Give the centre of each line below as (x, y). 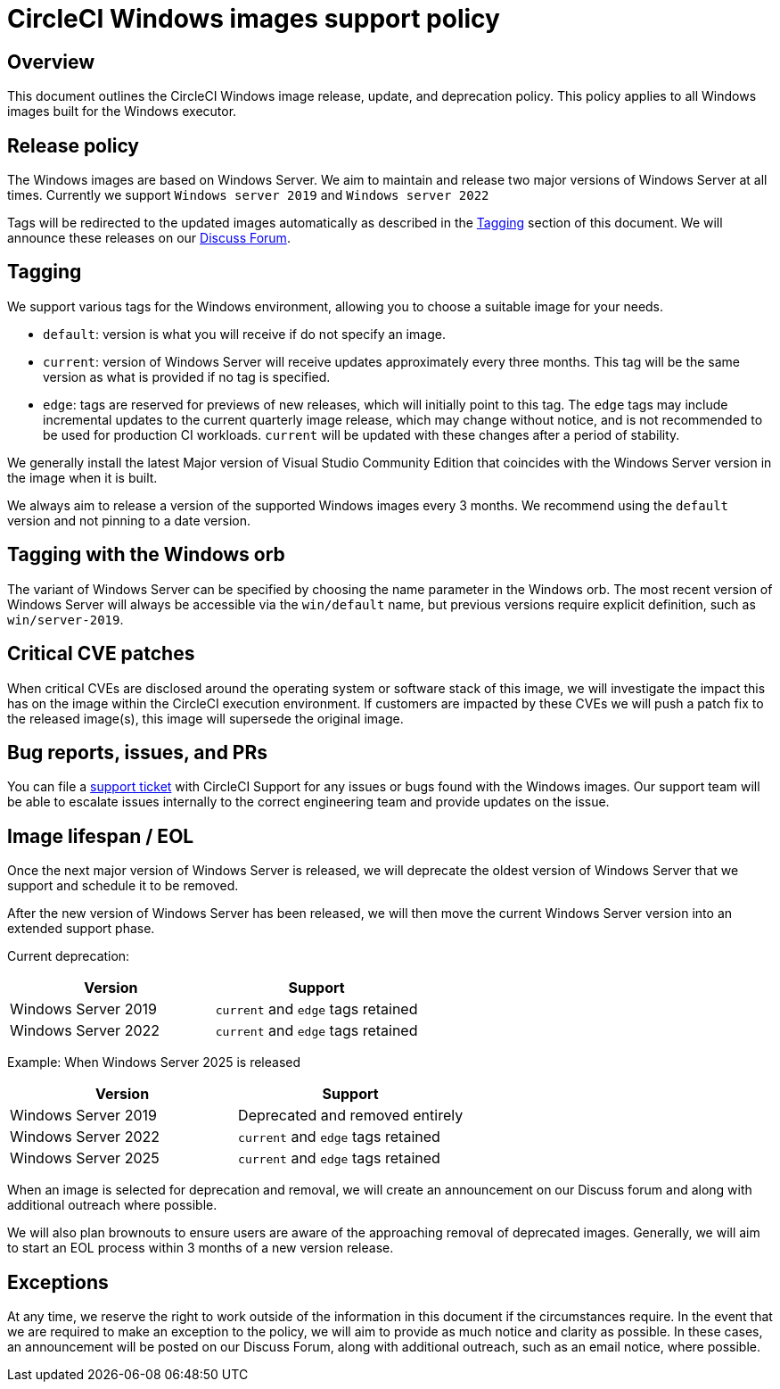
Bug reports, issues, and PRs (138, 752)
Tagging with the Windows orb (146, 555)
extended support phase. (81, 929)
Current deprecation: (69, 956)
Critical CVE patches (101, 654)
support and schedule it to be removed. (123, 886)
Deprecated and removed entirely (351, 1116)
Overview (51, 62)
